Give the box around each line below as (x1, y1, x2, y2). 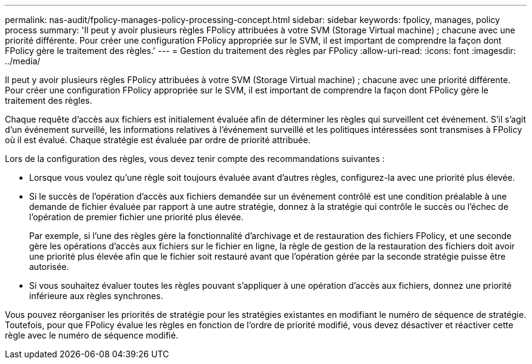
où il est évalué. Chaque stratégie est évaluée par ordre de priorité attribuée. (5, 135, 311, 145)
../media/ (5, 56, 41, 66)
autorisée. (29, 261, 69, 272)
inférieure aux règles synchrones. (29, 291, 163, 301)
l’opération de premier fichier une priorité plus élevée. (29, 212, 244, 222)
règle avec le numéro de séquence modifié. (5, 330, 179, 340)
